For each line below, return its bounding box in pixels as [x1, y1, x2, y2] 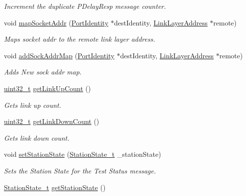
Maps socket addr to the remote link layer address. [4, 34, 155, 44]
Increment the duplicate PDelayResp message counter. [4, 1, 166, 11]
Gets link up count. [4, 99, 61, 110]
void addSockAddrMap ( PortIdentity [4, 50, 115, 60]
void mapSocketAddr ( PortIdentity [4, 17, 109, 27]
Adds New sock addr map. [4, 67, 82, 77]
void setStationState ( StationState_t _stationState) [4, 149, 161, 159]
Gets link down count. [4, 132, 70, 143]
